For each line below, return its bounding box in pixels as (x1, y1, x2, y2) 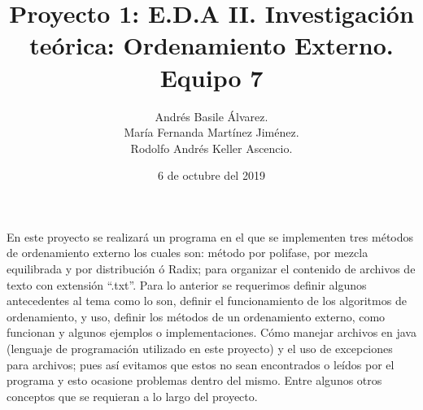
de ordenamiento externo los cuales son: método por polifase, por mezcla (7, 244, 368, 261)
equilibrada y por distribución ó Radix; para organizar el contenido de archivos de (7, 260, 416, 277)
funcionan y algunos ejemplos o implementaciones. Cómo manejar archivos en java (7, 324, 416, 341)
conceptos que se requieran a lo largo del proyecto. (7, 387, 258, 404)
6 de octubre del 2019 (158, 167, 265, 184)
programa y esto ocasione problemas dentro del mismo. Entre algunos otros (7, 372, 382, 389)
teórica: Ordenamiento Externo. (29, 28, 394, 62)
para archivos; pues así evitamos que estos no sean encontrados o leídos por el (7, 355, 395, 373)
